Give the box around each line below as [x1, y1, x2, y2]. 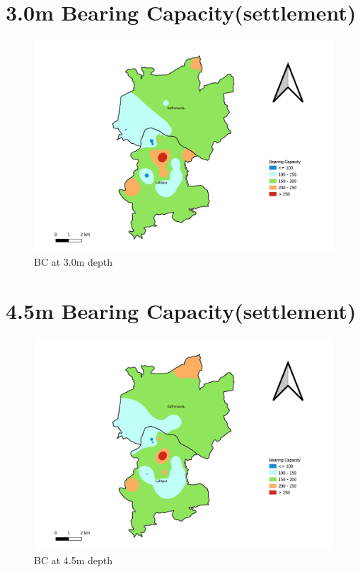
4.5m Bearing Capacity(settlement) [6, 296, 356, 325]
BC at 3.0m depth [34, 254, 113, 269]
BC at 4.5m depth [34, 552, 113, 567]
